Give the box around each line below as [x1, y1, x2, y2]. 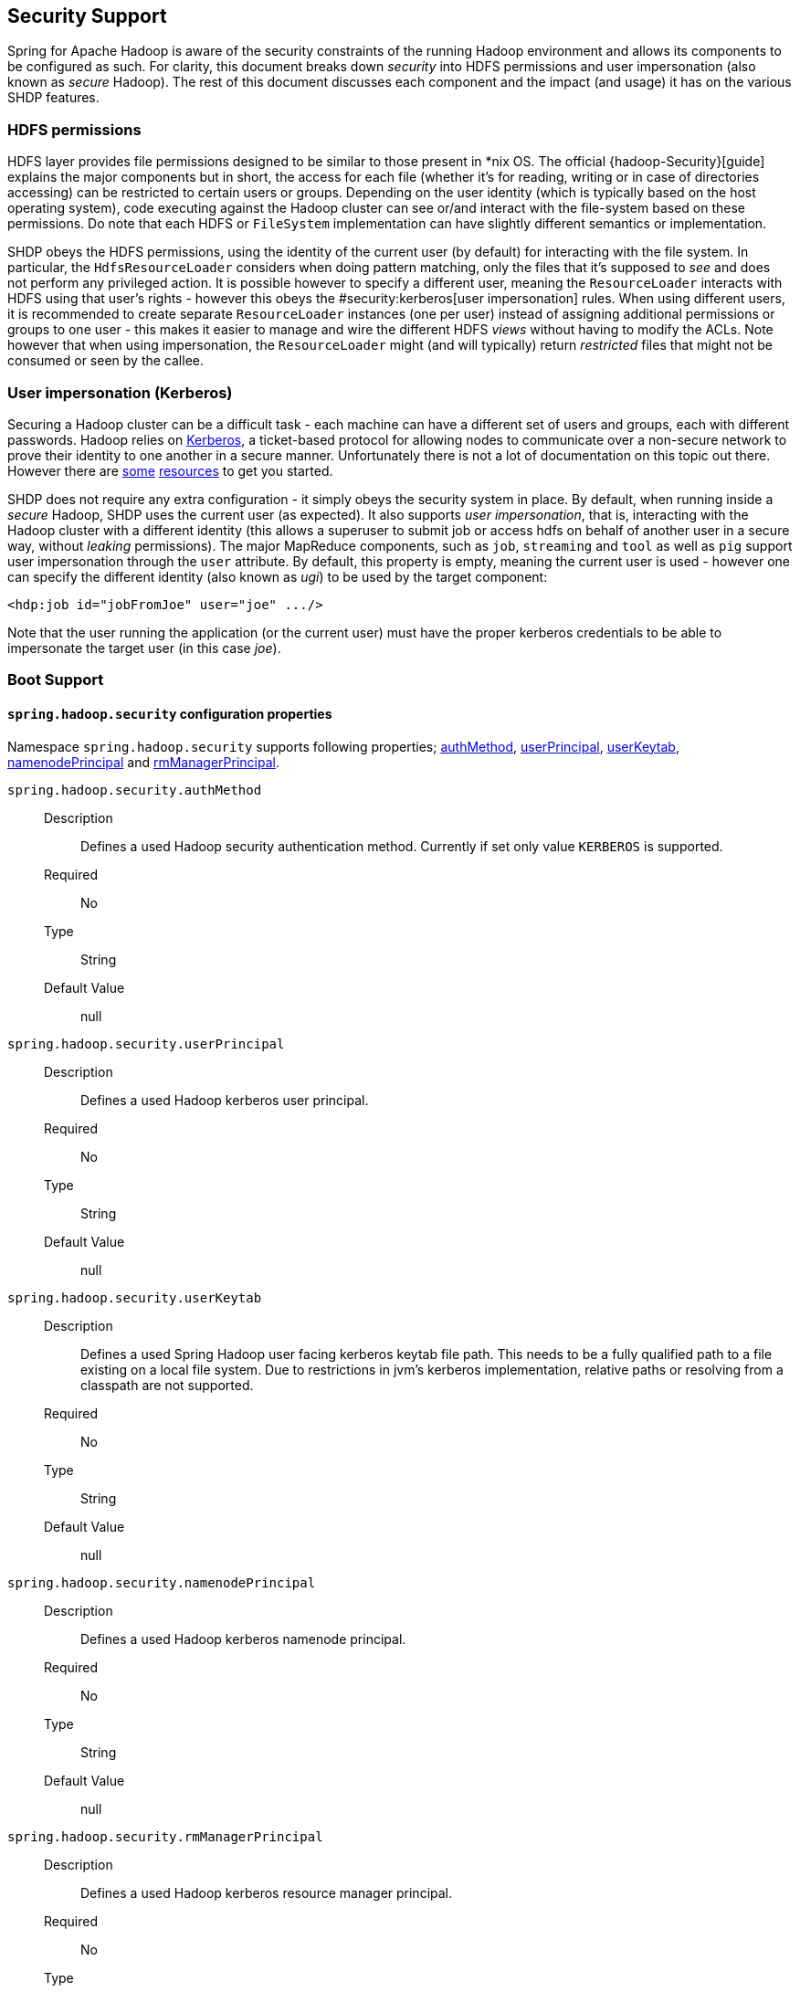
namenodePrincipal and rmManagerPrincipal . [7, 754, 279, 770]
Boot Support [7, 670, 104, 690]
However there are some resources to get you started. [7, 462, 333, 479]
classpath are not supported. [80, 1376, 254, 1393]
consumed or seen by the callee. [7, 353, 204, 369]
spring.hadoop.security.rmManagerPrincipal [7, 1829, 323, 1844]
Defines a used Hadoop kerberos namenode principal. [80, 1630, 406, 1647]
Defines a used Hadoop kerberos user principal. [80, 1091, 369, 1108]
